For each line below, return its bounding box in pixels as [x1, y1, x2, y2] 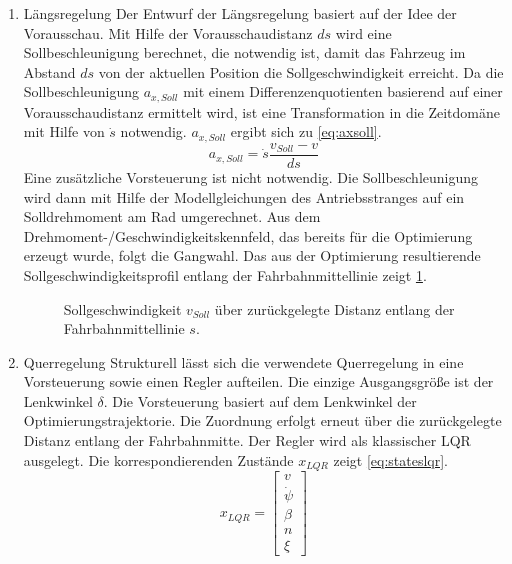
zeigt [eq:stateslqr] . [333, 449, 449, 470]
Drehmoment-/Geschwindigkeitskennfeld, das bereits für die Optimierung [23, 225, 473, 246]
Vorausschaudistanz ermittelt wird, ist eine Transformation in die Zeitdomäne [23, 101, 501, 122]
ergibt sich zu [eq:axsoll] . [230, 121, 382, 142]
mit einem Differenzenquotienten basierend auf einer [183, 81, 503, 102]
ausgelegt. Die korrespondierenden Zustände [23, 449, 294, 470]
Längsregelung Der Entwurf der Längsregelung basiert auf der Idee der [23, 3, 457, 23]
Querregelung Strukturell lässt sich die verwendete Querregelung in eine [23, 351, 464, 372]
